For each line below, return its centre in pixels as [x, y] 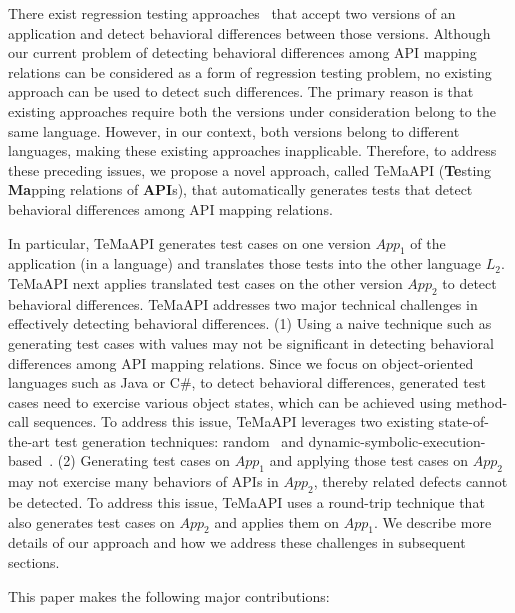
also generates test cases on [91, 521]
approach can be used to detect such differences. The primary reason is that [241, 91]
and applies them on [276, 521]
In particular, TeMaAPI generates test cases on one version [189, 242]
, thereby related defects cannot [410, 481]
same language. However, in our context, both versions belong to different [234, 130]
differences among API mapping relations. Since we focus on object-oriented [241, 362]
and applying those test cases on [368, 460]
